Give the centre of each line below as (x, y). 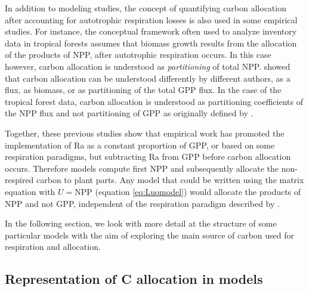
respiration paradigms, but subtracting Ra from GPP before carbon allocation (148, 157)
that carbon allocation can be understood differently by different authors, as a (148, 78)
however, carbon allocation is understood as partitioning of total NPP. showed (148, 66)
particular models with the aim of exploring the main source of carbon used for (150, 235)
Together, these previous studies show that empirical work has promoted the (145, 133)
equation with (30, 191)
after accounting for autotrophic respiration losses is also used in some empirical (151, 19)
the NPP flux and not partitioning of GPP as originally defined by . (129, 113)
